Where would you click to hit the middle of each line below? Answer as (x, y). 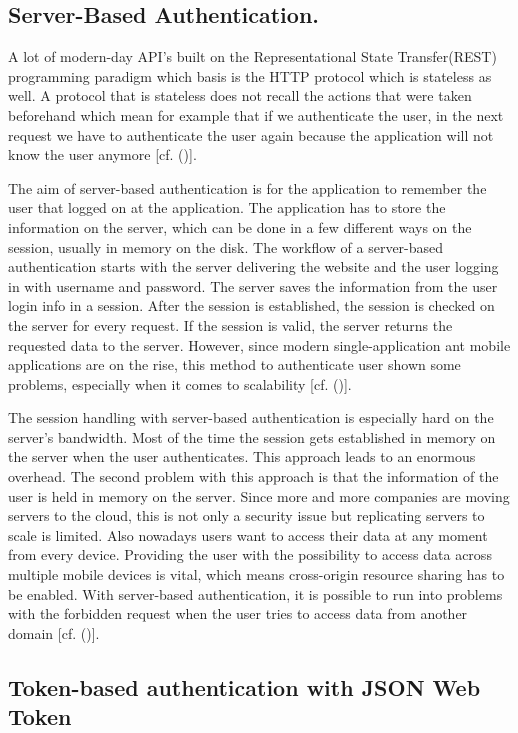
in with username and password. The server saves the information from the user (253, 285)
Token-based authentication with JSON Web (244, 686)
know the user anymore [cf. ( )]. (102, 154)
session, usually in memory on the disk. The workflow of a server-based (226, 246)
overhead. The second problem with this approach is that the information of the (253, 476)
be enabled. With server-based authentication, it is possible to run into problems (255, 593)
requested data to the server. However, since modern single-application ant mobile (259, 344)
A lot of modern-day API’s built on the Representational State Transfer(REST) (252, 56)
